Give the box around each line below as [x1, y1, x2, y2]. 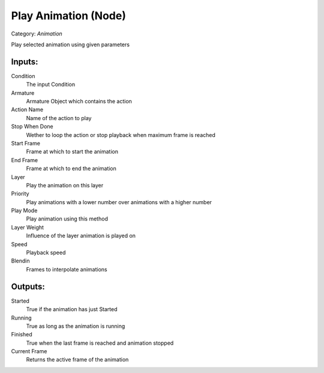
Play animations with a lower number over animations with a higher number [26, 198, 212, 205]
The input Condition [26, 81, 75, 88]
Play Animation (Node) [11, 9, 126, 22]
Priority [11, 190, 29, 198]
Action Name [11, 106, 44, 114]
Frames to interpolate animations [26, 265, 107, 273]
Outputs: [11, 281, 45, 291]
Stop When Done [11, 123, 53, 130]
